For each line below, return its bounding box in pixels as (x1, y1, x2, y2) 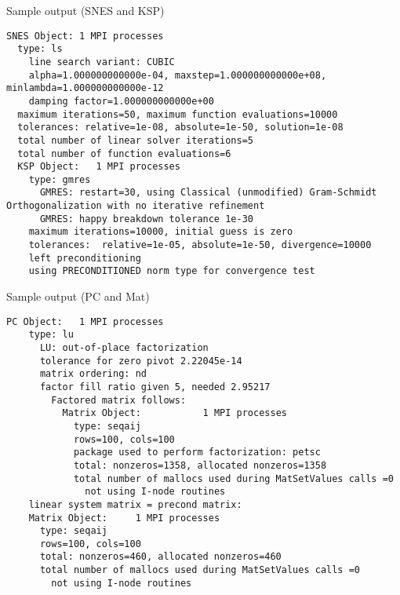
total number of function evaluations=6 (17, 148, 231, 159)
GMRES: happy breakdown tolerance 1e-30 (39, 213, 253, 224)
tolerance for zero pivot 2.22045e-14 (39, 355, 242, 367)
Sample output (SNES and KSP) (6, 2, 165, 18)
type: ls (17, 43, 63, 55)
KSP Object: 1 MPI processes (17, 161, 180, 173)
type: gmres (28, 173, 91, 185)
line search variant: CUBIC (28, 56, 175, 68)
